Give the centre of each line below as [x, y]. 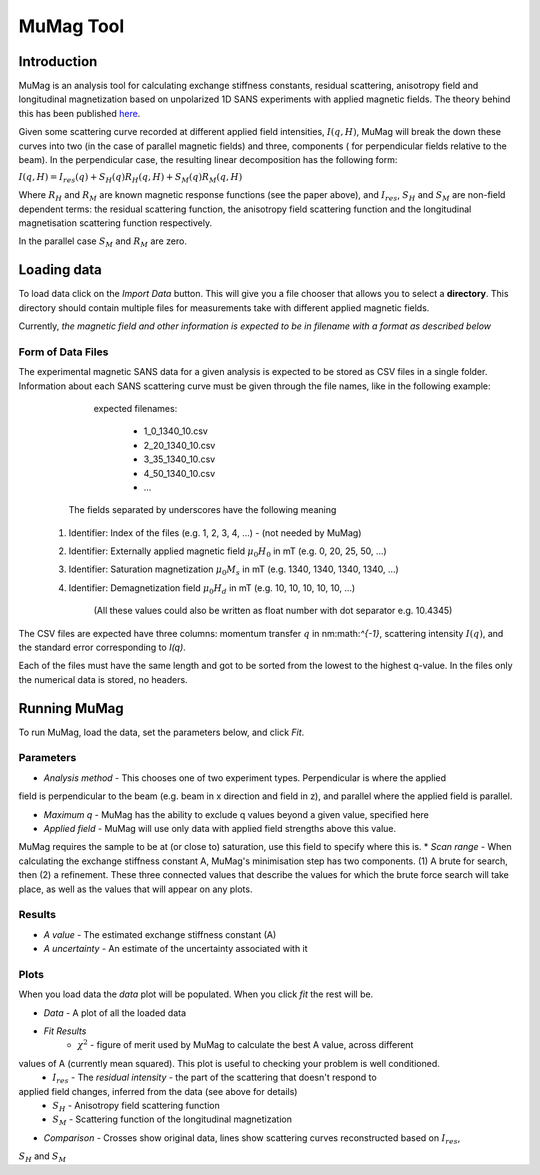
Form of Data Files [63, 352]
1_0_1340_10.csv [176, 431]
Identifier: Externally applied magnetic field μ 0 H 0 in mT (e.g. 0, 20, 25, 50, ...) [227, 552]
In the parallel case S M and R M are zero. [102, 242]
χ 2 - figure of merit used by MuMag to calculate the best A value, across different [245, 1044]
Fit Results [65, 1031]
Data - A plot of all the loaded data [115, 1012]
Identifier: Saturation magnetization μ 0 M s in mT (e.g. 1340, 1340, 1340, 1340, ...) [233, 570]
